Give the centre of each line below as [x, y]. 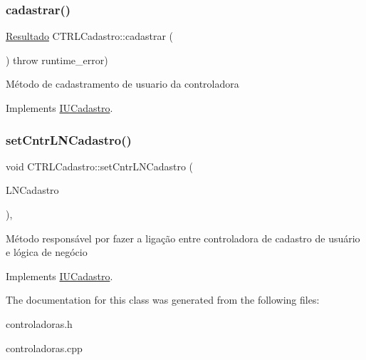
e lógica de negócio [47, 252]
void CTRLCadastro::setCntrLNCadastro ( [100, 166]
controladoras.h [39, 323]
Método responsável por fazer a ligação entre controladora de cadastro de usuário [183, 238]
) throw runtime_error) [57, 60]
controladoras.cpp [44, 348]
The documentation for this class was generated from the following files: [163, 300]
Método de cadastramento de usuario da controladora [122, 84]
